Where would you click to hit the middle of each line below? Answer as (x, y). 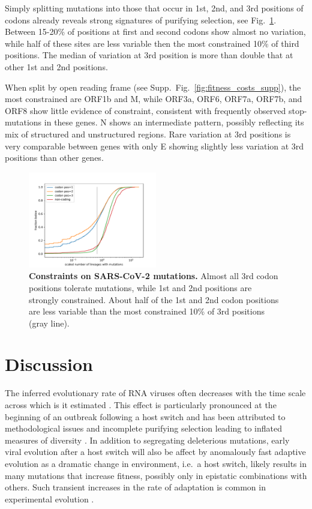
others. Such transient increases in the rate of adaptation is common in (135, 487)
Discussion (49, 364)
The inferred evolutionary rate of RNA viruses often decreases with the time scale (155, 393)
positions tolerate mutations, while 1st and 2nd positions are (140, 287)
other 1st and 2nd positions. (56, 66)
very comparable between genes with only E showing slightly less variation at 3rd (154, 146)
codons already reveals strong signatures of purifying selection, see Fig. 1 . (141, 20)
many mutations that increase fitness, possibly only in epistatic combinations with (156, 475)
